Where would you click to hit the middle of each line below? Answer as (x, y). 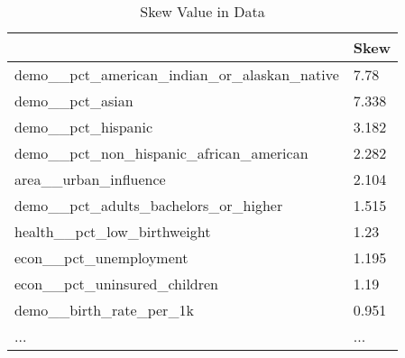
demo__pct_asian (74, 101)
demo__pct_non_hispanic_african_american (161, 153)
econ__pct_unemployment (101, 257)
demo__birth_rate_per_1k (104, 310)
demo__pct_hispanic (83, 127)
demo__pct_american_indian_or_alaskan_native (177, 74)
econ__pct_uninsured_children (117, 284)
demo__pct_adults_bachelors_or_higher (149, 205)
